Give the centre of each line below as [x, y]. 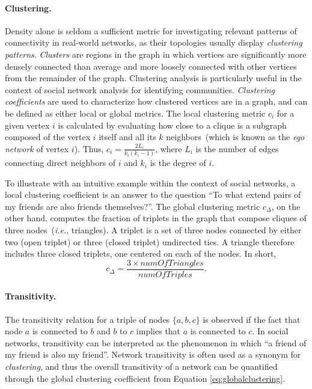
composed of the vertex [48, 137]
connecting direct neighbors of [60, 163]
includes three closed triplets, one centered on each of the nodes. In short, [141, 253]
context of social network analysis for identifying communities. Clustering [140, 89]
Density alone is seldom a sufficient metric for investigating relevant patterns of [151, 30]
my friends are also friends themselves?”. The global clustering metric [133, 206]
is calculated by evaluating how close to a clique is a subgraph [172, 125]
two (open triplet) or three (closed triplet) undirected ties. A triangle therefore [150, 241]
